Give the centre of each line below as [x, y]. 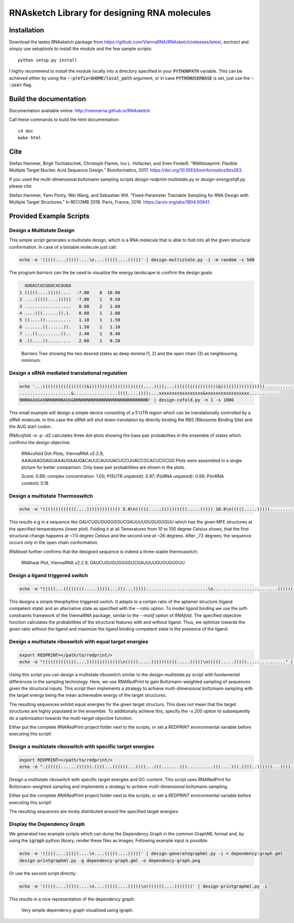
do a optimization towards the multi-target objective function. [71, 718]
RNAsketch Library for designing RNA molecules [110, 13]
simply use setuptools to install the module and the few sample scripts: [81, 49]
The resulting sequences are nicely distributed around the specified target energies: [94, 811]
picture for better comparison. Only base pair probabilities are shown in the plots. [103, 467]
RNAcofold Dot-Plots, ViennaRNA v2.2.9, [62, 453]
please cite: [21, 186]
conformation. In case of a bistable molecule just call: [63, 247]
